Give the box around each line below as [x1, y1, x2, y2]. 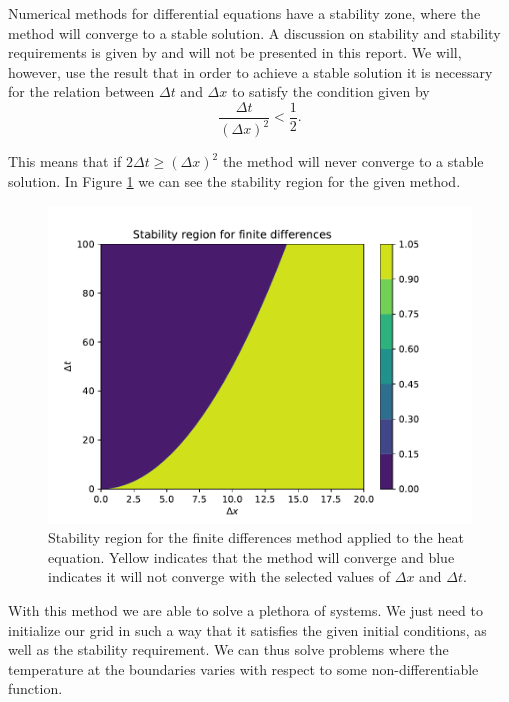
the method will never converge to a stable [222, 151, 484, 172]
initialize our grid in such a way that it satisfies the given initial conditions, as [8, 619, 487, 640]
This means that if [8, 151, 122, 172]
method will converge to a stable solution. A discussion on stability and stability [8, 22, 501, 43]
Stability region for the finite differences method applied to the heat [48, 527, 464, 548]
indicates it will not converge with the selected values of [48, 566, 391, 587]
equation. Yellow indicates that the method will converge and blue [48, 546, 455, 567]
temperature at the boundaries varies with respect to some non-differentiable [8, 658, 479, 679]
